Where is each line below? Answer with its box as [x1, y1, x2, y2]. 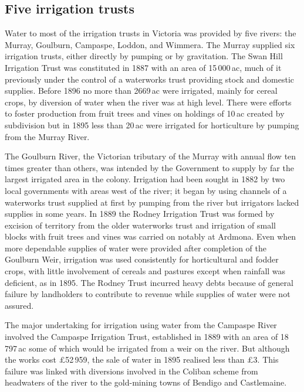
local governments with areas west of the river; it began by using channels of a [5, 184, 287, 196]
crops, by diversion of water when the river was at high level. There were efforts [5, 96, 292, 108]
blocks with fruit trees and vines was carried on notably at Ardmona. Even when [5, 230, 296, 243]
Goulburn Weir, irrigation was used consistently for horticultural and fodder [5, 253, 279, 265]
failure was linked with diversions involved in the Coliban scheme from [5, 364, 258, 377]
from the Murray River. [5, 130, 90, 142]
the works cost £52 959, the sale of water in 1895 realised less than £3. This [5, 353, 279, 366]
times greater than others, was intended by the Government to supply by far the [5, 161, 294, 173]
